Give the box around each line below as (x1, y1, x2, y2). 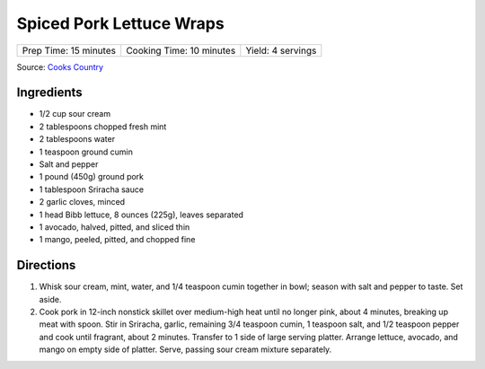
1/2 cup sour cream (39, 109, 111, 119)
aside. (39, 294, 62, 304)
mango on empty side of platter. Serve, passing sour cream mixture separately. (39, 344, 332, 355)
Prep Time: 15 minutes (22, 44, 117, 57)
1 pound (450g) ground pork (39, 171, 144, 182)
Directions (16, 258, 76, 273)
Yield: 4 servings (245, 44, 317, 57)
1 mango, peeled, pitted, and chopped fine (39, 234, 196, 245)
